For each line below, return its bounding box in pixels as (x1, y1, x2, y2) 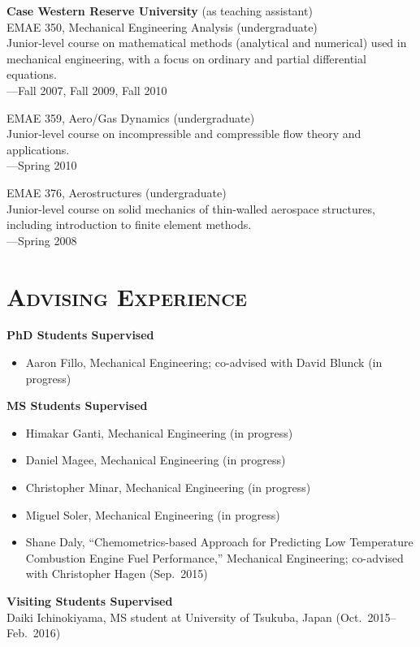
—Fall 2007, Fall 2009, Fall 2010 (6, 81, 167, 98)
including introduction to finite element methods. (6, 216, 252, 233)
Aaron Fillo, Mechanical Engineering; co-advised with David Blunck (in (25, 354, 383, 371)
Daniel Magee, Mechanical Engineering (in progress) (25, 451, 286, 468)
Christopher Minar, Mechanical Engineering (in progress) (25, 479, 311, 495)
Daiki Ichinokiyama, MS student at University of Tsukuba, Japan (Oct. (6, 608, 362, 625)
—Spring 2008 (6, 231, 77, 248)
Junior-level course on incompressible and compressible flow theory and (6, 125, 362, 142)
